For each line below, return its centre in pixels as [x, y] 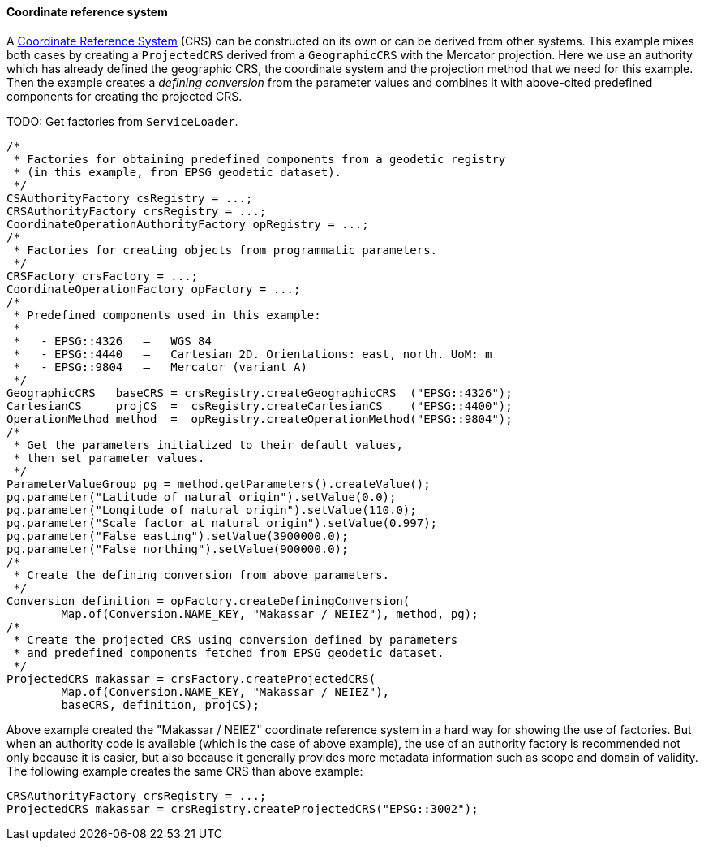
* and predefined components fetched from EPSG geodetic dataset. [229, 653]
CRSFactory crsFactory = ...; [103, 276]
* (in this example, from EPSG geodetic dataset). [178, 172]
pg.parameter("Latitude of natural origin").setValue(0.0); [202, 497]
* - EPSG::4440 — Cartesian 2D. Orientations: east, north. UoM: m [253, 354]
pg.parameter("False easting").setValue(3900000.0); [178, 536]
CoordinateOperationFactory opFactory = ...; [154, 289]
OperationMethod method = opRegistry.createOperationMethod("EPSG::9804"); [260, 419]
